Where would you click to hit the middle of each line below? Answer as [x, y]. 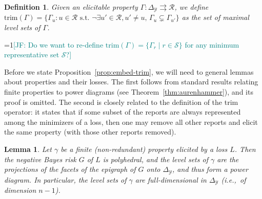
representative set [32, 54]
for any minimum [212, 44]
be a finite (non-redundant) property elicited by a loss [144, 149]
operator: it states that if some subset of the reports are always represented [123, 112]
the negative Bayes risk [40, 159]
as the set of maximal [215, 17]
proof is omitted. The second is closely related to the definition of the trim [121, 102]
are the [228, 159]
